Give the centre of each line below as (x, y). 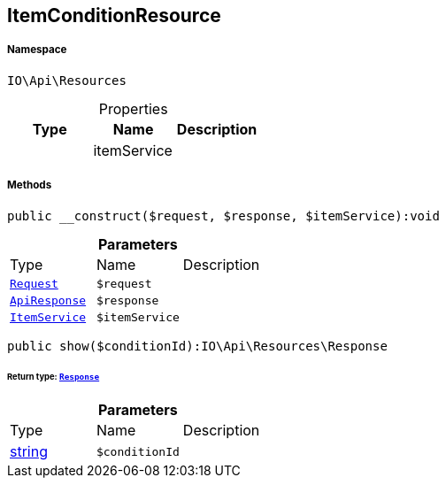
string (29, 452)
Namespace (37, 50)
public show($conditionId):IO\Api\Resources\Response (197, 346)
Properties (133, 108)
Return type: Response (54, 377)
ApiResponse (48, 300)
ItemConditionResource (114, 15)
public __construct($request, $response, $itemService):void (223, 216)
